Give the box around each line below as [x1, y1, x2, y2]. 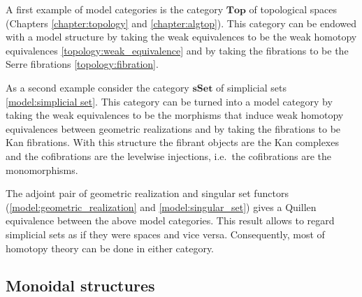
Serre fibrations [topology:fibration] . [6, 57, 159, 71]
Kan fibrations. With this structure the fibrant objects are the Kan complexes [6, 135, 339, 150]
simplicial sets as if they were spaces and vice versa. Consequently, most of [6, 226, 325, 241]
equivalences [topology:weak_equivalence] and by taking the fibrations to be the [6, 43, 349, 57]
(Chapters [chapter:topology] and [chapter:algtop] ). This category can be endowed [6, 15, 357, 30]
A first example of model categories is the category [6, 2, 224, 16]
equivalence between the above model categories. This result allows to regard [6, 213, 335, 228]
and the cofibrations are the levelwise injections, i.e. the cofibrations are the [6, 148, 331, 163]
